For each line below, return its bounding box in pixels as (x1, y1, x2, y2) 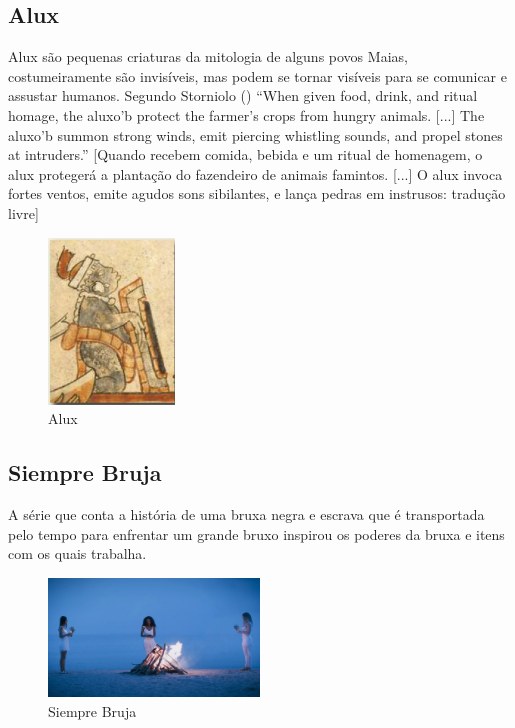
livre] (8, 202, 39, 223)
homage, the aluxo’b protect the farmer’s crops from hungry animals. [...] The (8, 104, 485, 125)
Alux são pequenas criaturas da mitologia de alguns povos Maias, (8, 46, 408, 67)
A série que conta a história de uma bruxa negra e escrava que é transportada (8, 504, 485, 525)
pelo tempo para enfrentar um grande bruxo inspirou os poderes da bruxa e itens (8, 523, 505, 544)
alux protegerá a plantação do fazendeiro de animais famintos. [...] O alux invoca (8, 163, 503, 184)
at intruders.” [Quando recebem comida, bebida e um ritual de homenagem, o (8, 144, 483, 165)
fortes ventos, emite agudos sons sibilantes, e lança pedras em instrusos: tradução (8, 183, 506, 204)
